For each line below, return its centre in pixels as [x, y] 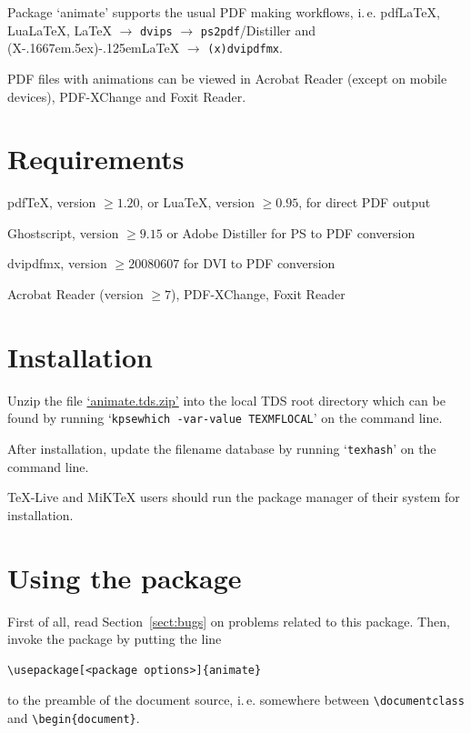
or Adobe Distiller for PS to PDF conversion [291, 232]
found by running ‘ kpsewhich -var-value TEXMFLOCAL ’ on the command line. [225, 418]
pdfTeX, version [52, 202]
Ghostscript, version [63, 232]
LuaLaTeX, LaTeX [60, 30]
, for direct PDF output [365, 202]
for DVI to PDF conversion [259, 263]
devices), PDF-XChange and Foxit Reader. [127, 96]
